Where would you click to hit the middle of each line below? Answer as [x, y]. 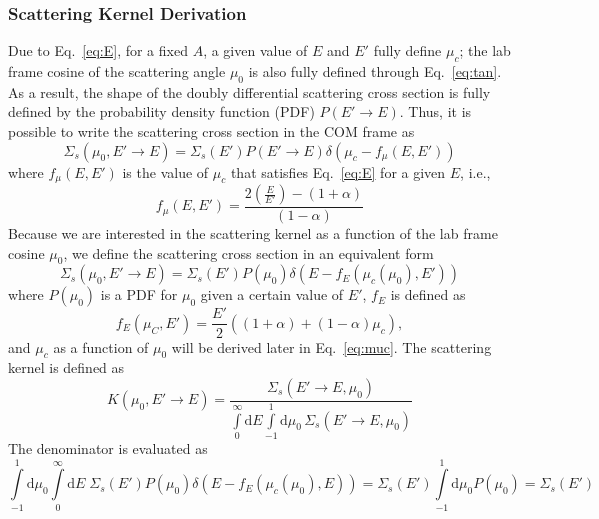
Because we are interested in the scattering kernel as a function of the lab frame [253, 233]
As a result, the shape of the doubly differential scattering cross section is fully [249, 91]
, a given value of [255, 50]
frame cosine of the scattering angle [117, 71]
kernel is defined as [66, 367]
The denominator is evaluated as [108, 447]
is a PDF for [139, 294]
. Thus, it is [435, 111]
